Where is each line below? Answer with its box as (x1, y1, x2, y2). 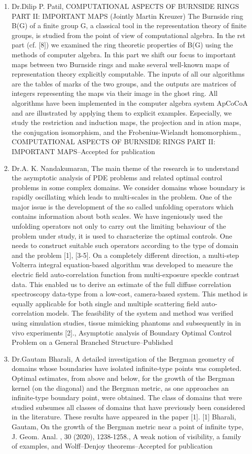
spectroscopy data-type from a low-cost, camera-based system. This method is (11, 289, 248, 299)
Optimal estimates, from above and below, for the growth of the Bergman (11, 372, 235, 383)
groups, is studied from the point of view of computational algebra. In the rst (11, 30, 246, 40)
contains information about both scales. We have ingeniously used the (11, 211, 223, 221)
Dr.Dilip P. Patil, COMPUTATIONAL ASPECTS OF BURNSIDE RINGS (11, 1, 239, 11)
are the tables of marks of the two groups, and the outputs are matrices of (11, 78, 236, 88)
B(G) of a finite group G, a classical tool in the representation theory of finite (11, 20, 247, 31)
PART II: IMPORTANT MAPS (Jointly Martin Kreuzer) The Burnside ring (11, 10, 243, 21)
